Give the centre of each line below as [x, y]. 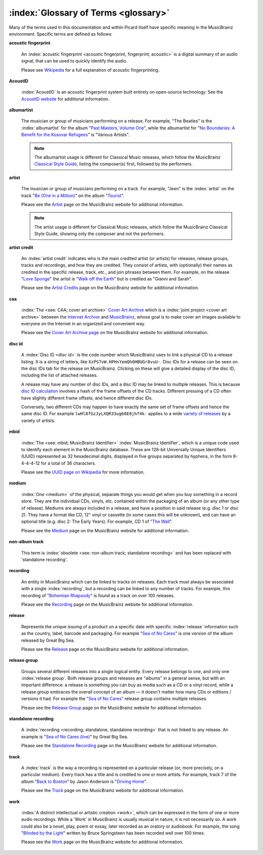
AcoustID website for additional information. [65, 99]
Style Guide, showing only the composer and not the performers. [100, 234]
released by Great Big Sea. [48, 640]
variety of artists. [38, 420]
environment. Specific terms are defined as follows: [61, 34]
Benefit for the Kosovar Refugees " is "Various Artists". [75, 135]
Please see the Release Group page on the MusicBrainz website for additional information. [112, 708]
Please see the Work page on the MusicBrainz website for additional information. [102, 842]
